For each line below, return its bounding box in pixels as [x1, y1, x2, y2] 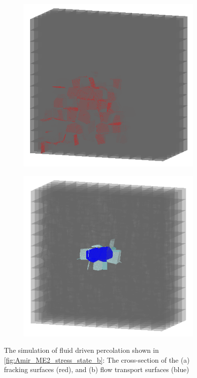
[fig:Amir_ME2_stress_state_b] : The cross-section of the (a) [4, 354, 190, 365]
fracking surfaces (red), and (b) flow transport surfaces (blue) [4, 364, 189, 375]
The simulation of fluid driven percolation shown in [4, 345, 159, 355]
